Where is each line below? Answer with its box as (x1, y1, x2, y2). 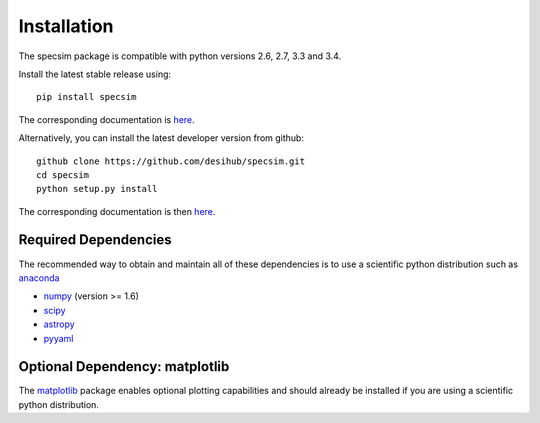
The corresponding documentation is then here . (18, 205, 216, 217)
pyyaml (43, 332, 74, 344)
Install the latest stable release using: (18, 68, 172, 80)
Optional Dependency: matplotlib (18, 358, 230, 375)
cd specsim (36, 169, 90, 180)
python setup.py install (36, 183, 158, 195)
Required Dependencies (18, 231, 172, 249)
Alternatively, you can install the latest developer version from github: (18, 132, 305, 144)
